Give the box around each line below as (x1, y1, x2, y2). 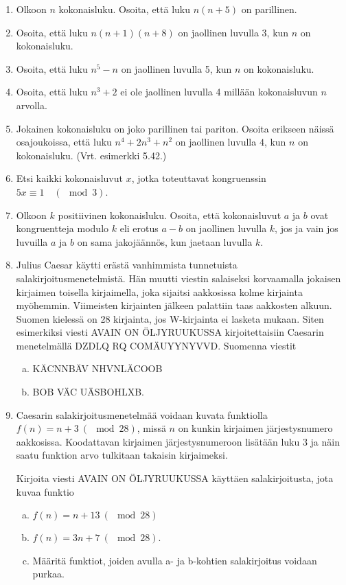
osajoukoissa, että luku (16, 135, 112, 149)
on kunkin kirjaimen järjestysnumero (178, 421, 333, 435)
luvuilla (16, 234, 48, 249)
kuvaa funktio (16, 484, 74, 498)
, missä (137, 421, 166, 435)
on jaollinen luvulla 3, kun (178, 25, 289, 39)
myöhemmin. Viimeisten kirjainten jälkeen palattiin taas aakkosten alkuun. (16, 298, 332, 312)
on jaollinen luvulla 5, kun (121, 61, 232, 76)
